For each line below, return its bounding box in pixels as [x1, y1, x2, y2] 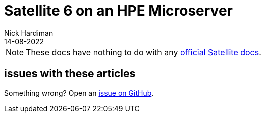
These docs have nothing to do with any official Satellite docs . [26, 47, 261, 57]
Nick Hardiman [4, 28, 54, 37]
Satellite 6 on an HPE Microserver [4, 2, 233, 19]
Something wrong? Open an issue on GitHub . [4, 88, 154, 97]
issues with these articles [4, 67, 136, 80]
